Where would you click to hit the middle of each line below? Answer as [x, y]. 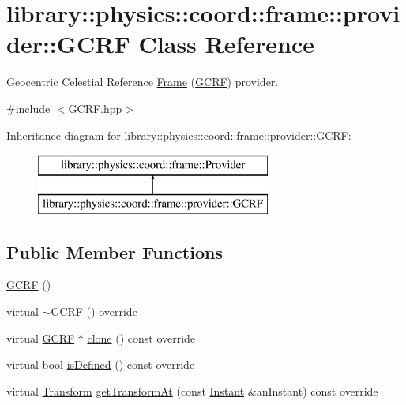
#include [28, 108]
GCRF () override [94, 311]
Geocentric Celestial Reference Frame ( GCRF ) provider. [143, 82]
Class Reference [227, 44]
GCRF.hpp [95, 108]
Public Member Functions [115, 251]
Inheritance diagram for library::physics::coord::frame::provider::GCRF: [179, 135]
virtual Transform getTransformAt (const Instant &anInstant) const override [192, 390]
